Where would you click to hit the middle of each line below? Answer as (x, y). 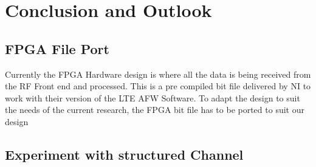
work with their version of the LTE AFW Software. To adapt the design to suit (153, 97)
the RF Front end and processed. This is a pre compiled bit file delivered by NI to (158, 86)
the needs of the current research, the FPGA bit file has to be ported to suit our (155, 110)
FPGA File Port (57, 48)
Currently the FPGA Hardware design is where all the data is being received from (158, 74)
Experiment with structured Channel (124, 154)
